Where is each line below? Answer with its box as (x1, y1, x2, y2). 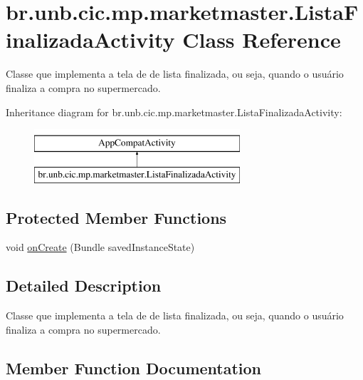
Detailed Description (6, 274, 162, 297)
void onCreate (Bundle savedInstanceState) (6, 240, 195, 255)
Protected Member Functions (6, 206, 227, 228)
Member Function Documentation (6, 356, 262, 379)
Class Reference (182, 25, 341, 54)
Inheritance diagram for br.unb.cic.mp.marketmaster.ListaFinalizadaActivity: (6, 104, 342, 119)
